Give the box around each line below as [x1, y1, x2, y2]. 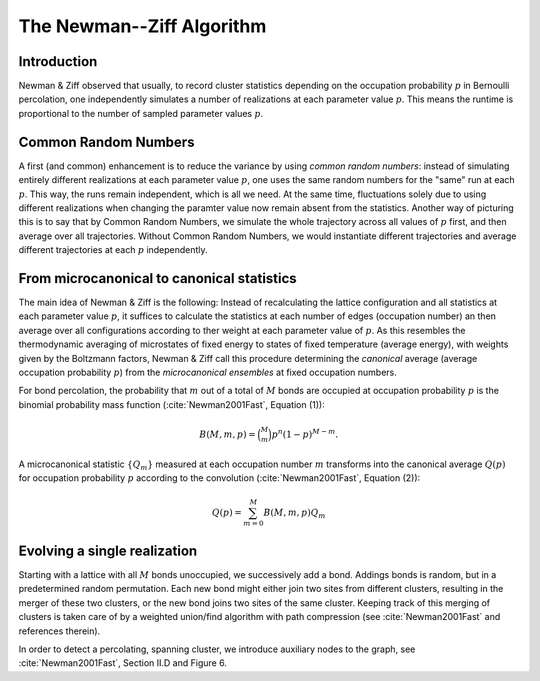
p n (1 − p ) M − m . [271, 426, 339, 440]
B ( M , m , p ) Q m [263, 506, 326, 520]
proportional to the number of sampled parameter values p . [18, 107, 264, 119]
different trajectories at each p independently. [18, 244, 209, 256]
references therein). [18, 625, 101, 637]
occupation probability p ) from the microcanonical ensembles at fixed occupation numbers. [18, 366, 397, 378]
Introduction [18, 53, 98, 70]
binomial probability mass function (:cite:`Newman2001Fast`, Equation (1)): [18, 398, 325, 410]
